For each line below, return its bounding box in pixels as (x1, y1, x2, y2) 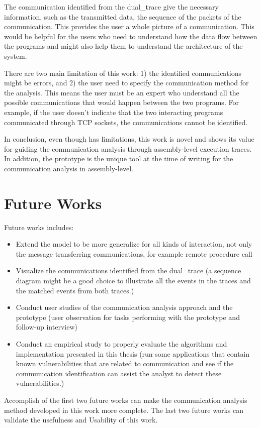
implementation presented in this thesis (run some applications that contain (16, 348, 250, 359)
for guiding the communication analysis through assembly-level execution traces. (4, 143, 252, 154)
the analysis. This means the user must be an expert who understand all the (4, 87, 239, 97)
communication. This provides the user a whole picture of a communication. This (4, 21, 254, 32)
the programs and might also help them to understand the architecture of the (4, 41, 243, 51)
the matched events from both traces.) (16, 285, 134, 295)
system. (4, 50, 27, 61)
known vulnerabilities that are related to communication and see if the (16, 358, 234, 369)
